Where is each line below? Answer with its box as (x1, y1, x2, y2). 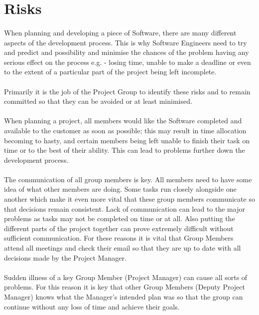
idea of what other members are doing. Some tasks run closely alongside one (4, 184, 237, 194)
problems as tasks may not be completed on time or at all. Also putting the (4, 213, 235, 224)
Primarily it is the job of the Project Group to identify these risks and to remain (4, 86, 251, 96)
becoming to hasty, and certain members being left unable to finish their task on (4, 135, 250, 145)
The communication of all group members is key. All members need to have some (4, 174, 252, 184)
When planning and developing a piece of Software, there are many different (4, 27, 237, 37)
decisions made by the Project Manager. (4, 252, 127, 263)
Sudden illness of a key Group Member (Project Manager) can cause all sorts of (4, 272, 248, 282)
